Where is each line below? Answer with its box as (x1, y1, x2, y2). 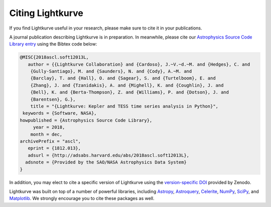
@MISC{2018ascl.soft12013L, (20, 54, 89, 60)
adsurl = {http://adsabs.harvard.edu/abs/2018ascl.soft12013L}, (28, 152, 190, 158)
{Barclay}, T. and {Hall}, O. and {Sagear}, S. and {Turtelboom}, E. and (30, 75, 216, 81)
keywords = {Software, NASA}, (23, 110, 97, 116)
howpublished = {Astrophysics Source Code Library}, (20, 117, 153, 123)
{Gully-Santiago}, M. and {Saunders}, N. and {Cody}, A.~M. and (30, 68, 192, 74)
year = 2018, (33, 124, 65, 130)
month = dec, (30, 131, 63, 137)
